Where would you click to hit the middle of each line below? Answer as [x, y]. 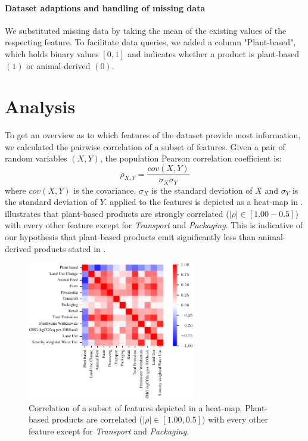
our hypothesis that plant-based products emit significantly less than [130, 236]
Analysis [40, 106]
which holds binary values [52, 53]
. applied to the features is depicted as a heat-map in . [204, 202]
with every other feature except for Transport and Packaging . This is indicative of [154, 225]
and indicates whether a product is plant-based [213, 53]
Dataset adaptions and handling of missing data [105, 7]
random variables [36, 158]
